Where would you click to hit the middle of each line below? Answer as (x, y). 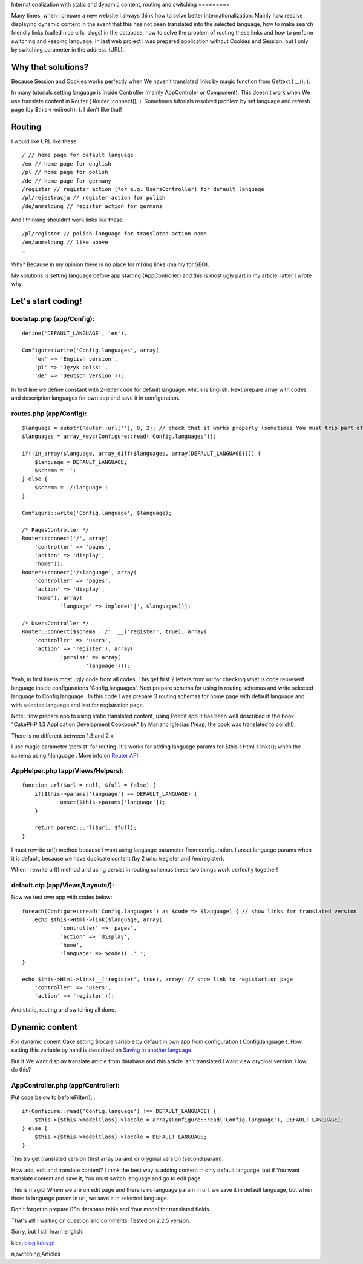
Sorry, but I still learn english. (47, 1232)
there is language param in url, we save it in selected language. (90, 1198)
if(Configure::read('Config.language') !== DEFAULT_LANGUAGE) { (119, 1111)
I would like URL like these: (44, 141)
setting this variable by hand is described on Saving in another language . (102, 1050)
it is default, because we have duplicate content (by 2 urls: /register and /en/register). (118, 858)
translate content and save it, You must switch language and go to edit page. (107, 1178)
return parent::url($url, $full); (86, 828)
